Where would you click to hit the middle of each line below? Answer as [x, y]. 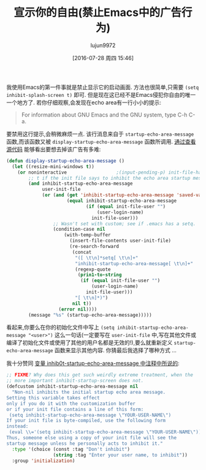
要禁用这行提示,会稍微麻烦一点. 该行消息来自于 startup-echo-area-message [100, 134]
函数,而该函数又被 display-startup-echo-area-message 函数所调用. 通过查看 [101, 141]
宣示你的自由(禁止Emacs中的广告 [98, 13]
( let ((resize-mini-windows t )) [53, 166]
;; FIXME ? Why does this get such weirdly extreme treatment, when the [100, 375]
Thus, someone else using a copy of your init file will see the [91, 438]
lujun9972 [103, 45]
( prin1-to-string [100, 275]
